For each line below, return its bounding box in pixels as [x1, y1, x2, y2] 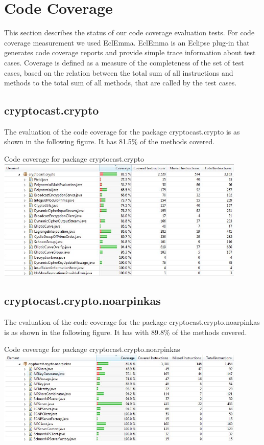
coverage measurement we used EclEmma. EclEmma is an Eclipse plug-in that [4, 37, 250, 48]
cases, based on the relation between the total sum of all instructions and [4, 67, 233, 78]
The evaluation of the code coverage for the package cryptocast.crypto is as [4, 126, 240, 137]
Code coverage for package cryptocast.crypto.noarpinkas [4, 344, 180, 354]
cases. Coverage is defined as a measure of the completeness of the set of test [4, 57, 244, 68]
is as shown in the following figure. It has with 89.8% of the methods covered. [4, 326, 247, 337]
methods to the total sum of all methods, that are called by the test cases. [4, 77, 237, 88]
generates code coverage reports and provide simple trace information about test [4, 47, 256, 58]
